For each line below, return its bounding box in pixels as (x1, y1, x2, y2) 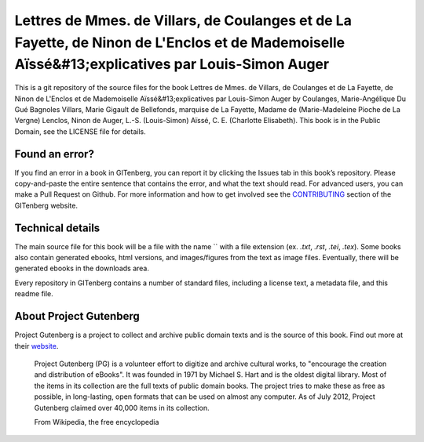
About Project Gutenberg (14, 310, 141, 323)
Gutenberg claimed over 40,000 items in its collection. (34, 403, 210, 412)
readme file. (14, 289, 54, 299)
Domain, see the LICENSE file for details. (14, 126, 146, 136)
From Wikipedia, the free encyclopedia (34, 417, 159, 426)
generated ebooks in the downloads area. (14, 263, 149, 274)
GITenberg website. (14, 201, 79, 210)
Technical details (14, 221, 101, 234)
